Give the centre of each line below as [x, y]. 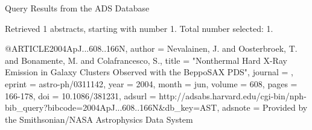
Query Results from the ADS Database [77, 8]
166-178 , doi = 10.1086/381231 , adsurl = [81, 95]
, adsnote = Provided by [262, 107]
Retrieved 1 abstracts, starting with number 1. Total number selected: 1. [139, 28]
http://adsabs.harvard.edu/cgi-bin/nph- [233, 95]
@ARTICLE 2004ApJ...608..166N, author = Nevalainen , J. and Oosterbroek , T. [151, 48]
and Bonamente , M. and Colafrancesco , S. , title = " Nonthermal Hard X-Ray [146, 60]
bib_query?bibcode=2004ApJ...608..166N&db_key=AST [111, 107]
